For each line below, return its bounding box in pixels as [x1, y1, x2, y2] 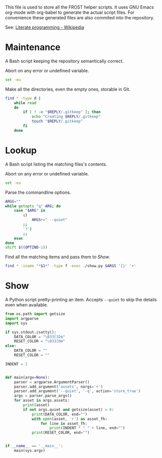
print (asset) [23, 402, 50, 408]
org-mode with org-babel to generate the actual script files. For [5, 9, 135, 15]
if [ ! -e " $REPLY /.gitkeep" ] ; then [23, 110, 101, 114]
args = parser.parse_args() [14, 394, 72, 399]
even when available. [5, 302, 49, 308]
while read [14, 100, 37, 106]
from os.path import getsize [5, 312, 65, 317]
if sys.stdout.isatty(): [5, 330, 56, 335]
